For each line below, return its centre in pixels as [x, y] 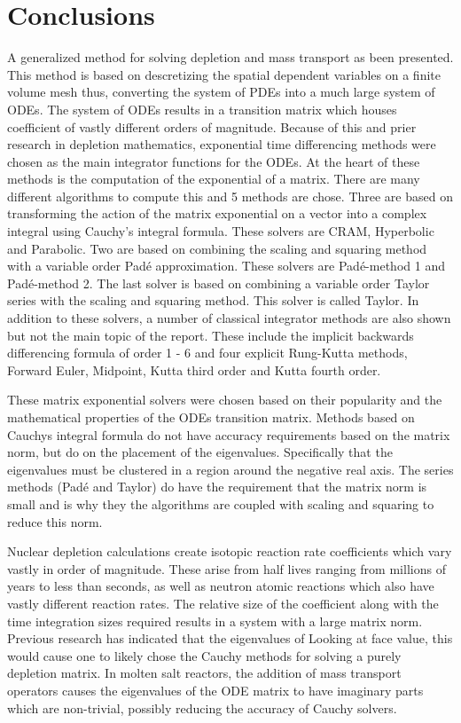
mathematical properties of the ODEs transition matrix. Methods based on [211, 417]
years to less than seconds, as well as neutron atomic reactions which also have [221, 586]
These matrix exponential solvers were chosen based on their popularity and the [225, 400]
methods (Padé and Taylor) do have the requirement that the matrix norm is [217, 487]
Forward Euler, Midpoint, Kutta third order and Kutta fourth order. [194, 369]
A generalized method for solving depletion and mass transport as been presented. [230, 57]
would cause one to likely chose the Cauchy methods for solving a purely [204, 655]
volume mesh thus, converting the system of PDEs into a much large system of [221, 92]
